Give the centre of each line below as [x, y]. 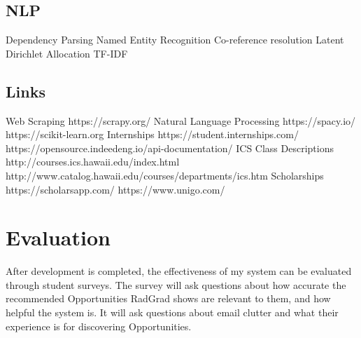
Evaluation [58, 237]
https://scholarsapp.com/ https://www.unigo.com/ [115, 189]
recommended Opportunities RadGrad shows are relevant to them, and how [168, 298]
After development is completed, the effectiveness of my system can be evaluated [179, 271]
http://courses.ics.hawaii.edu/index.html [93, 162]
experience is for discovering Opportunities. [99, 326]
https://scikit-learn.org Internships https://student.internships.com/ [152, 134]
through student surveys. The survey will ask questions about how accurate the [176, 284]
